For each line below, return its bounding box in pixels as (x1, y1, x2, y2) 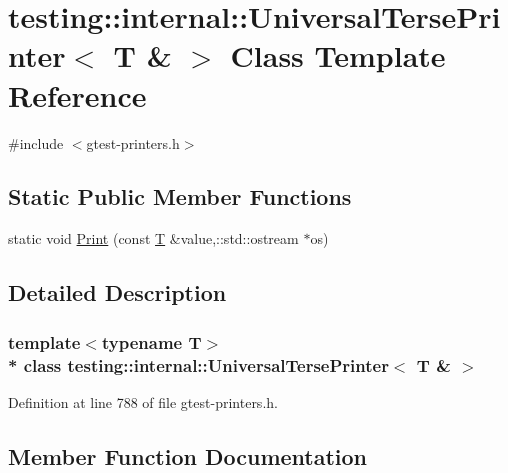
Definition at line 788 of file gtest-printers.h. (8, 391, 278, 412)
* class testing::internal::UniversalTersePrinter (8, 352, 389, 377)
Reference (8, 74, 147, 115)
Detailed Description (8, 277, 227, 308)
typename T (101, 329, 202, 354)
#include (8, 132, 64, 153)
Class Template (230, 35, 446, 76)
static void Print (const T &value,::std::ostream (8, 228, 299, 249)
